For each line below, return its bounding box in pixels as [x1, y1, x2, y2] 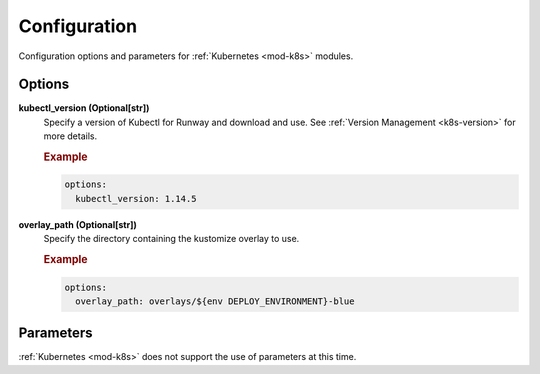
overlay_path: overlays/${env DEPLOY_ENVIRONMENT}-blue [75, 295, 355, 307]
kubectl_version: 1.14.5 [75, 193, 197, 204]
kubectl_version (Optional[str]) [18, 102, 150, 114]
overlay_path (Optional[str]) [18, 218, 137, 230]
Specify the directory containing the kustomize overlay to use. [43, 233, 300, 245]
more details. [43, 130, 98, 142]
